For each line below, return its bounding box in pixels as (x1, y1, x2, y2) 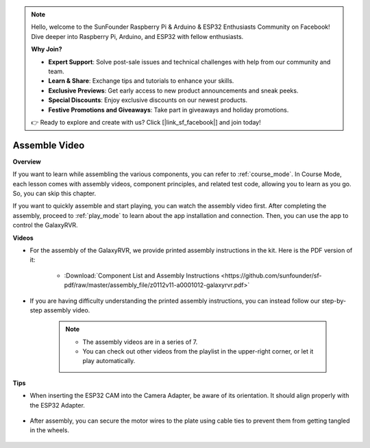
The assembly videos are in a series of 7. (82, 338, 198, 346)
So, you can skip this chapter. (12, 189, 97, 197)
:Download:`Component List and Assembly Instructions (64, 271, 220, 279)
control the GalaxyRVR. (12, 221, 78, 229)
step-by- (321, 297, 347, 305)
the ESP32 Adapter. (29, 401, 86, 409)
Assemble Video (12, 139, 85, 151)
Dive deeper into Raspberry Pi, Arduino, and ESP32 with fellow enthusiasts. (31, 32, 244, 40)
